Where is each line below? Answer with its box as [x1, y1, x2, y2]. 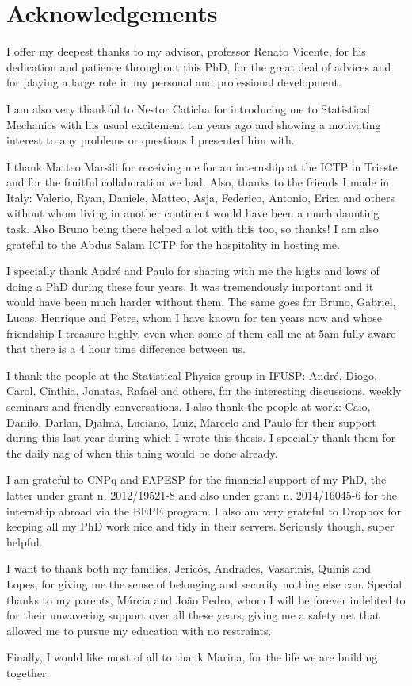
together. [6, 664, 50, 680]
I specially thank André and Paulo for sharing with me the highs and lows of [6, 263, 380, 279]
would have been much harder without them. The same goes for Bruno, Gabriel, [6, 293, 396, 310]
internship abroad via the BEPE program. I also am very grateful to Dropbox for [6, 502, 402, 519]
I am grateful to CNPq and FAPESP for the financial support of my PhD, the [6, 471, 387, 488]
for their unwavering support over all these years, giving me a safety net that [6, 607, 380, 623]
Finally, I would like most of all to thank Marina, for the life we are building [6, 649, 378, 665]
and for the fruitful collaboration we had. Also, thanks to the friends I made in [6, 174, 390, 190]
